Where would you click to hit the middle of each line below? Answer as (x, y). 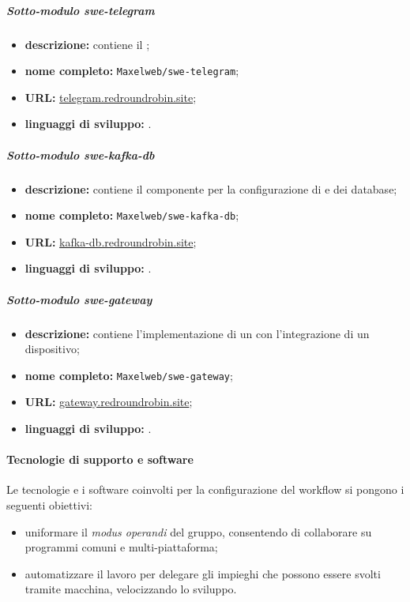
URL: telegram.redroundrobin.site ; (111, 97)
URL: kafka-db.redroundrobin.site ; (111, 241)
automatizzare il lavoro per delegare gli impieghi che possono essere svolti (203, 573)
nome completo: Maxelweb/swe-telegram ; (132, 71)
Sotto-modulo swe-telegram (81, 10)
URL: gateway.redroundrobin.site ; (109, 402)
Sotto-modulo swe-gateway (79, 299)
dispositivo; (52, 349)
